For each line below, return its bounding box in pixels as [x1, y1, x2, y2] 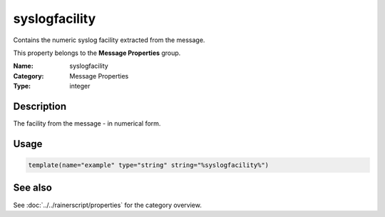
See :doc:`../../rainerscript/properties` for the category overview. [13, 201, 202, 209]
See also [13, 182, 53, 194]
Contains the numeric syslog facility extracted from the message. [13, 36, 205, 44]
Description [13, 100, 67, 112]
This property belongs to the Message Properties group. [13, 49, 181, 57]
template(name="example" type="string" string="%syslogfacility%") [28, 161, 269, 169]
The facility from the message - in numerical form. [13, 119, 161, 128]
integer [69, 82, 91, 91]
